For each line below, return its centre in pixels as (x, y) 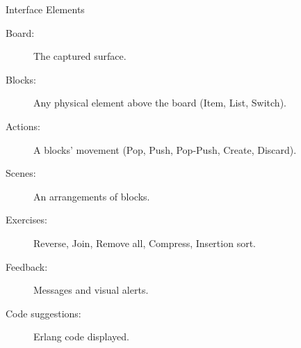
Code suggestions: (43, 313)
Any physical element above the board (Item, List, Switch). (160, 103)
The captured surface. (80, 56)
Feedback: (27, 266)
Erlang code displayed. (81, 337)
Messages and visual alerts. (91, 290)
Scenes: (21, 173)
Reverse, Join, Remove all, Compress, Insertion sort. (145, 243)
